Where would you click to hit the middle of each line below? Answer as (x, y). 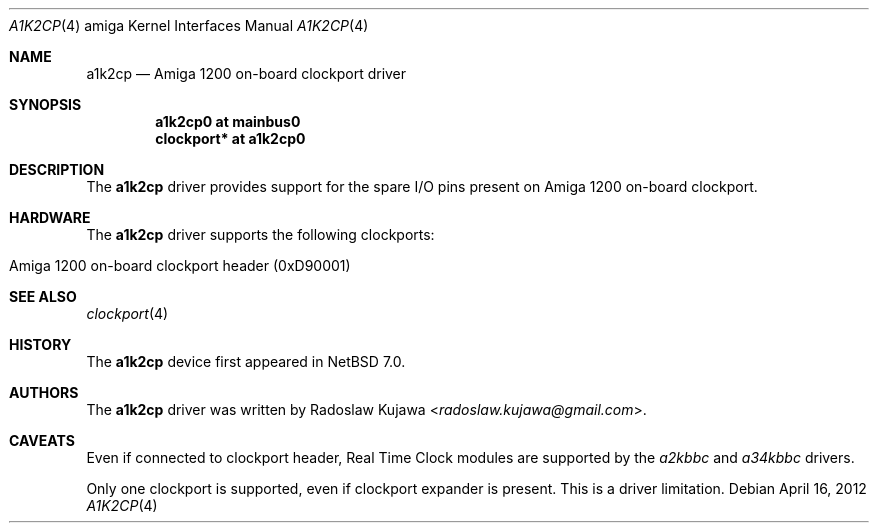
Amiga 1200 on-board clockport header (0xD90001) (180, 265)
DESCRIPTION (57, 169)
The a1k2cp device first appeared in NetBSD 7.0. (246, 361)
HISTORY (40, 344)
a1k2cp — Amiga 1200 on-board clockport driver (246, 73)
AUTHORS (44, 392)
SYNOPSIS (45, 104)
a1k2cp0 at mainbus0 (228, 121)
